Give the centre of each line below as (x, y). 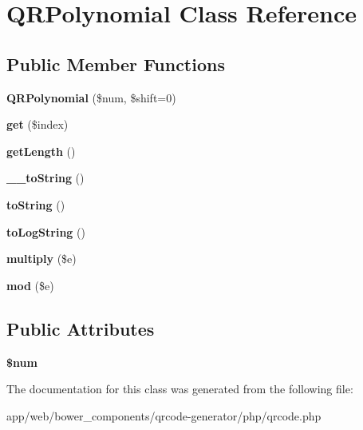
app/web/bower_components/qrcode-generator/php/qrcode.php (164, 415)
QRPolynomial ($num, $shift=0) (91, 97)
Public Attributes (81, 328)
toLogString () (46, 231)
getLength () (41, 151)
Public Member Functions (116, 64)
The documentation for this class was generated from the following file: (180, 389)
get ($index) (37, 124)
